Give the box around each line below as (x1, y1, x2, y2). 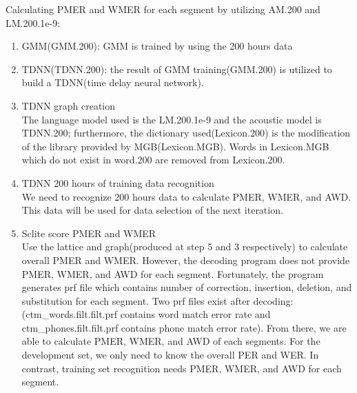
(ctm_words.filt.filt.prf (21, 307, 118, 321)
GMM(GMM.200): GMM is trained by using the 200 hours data (21, 39, 293, 53)
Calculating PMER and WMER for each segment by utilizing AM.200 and (6, 2, 320, 16)
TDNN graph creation (21, 98, 116, 112)
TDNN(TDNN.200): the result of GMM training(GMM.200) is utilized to (21, 61, 332, 76)
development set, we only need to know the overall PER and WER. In (21, 347, 319, 362)
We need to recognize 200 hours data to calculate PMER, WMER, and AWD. (21, 189, 351, 203)
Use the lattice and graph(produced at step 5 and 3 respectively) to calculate (21, 239, 348, 254)
